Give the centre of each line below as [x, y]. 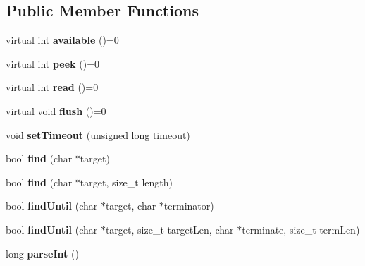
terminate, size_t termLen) [301, 229]
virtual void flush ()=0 [56, 110]
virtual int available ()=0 [62, 40]
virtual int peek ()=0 [53, 63]
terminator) [189, 206]
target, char [131, 206]
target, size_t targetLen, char [169, 229]
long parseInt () [42, 253]
